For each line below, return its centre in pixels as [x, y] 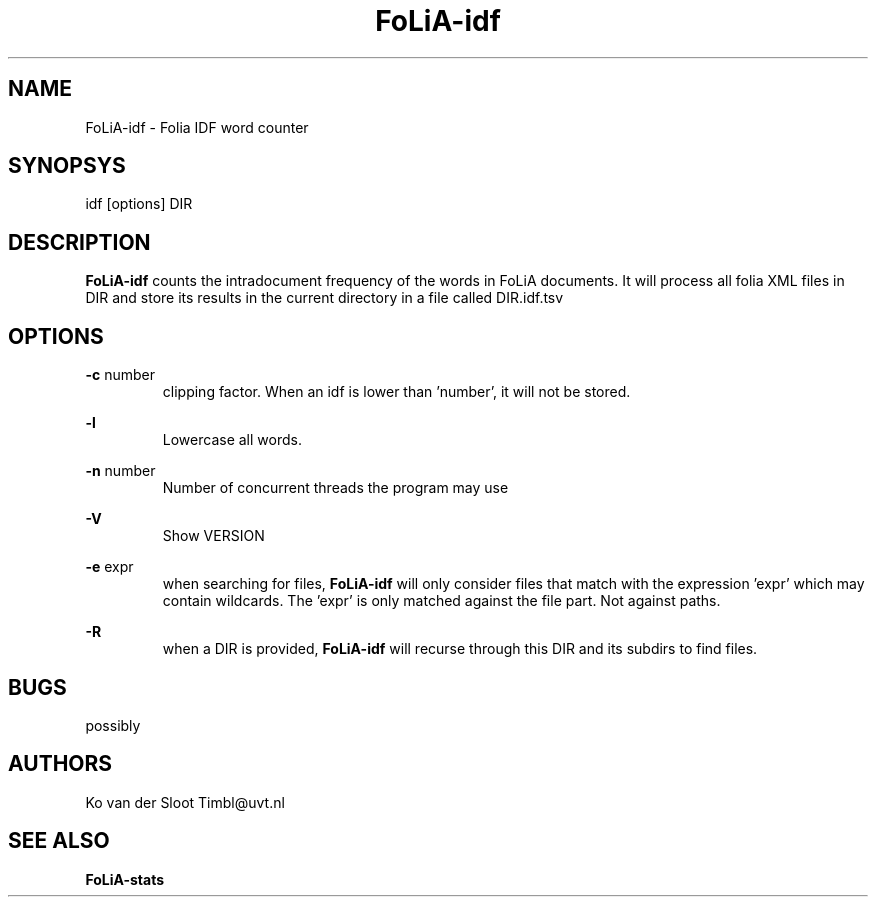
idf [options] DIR [139, 204]
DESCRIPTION [79, 242]
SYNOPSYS [67, 166]
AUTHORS [60, 764]
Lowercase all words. [232, 440]
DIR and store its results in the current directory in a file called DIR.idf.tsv [324, 298]
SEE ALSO [59, 841]
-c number [120, 375]
